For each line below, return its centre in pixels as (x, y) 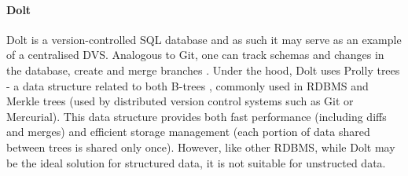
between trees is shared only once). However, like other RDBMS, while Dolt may (201, 147)
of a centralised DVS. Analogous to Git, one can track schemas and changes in (195, 55)
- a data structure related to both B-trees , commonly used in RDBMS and (187, 85)
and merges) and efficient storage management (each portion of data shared (188, 132)
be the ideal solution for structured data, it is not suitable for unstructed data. (196, 162)
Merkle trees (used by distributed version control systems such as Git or (180, 101)
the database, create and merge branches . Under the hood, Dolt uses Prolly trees (203, 70)
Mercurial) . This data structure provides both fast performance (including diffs (197, 116)
